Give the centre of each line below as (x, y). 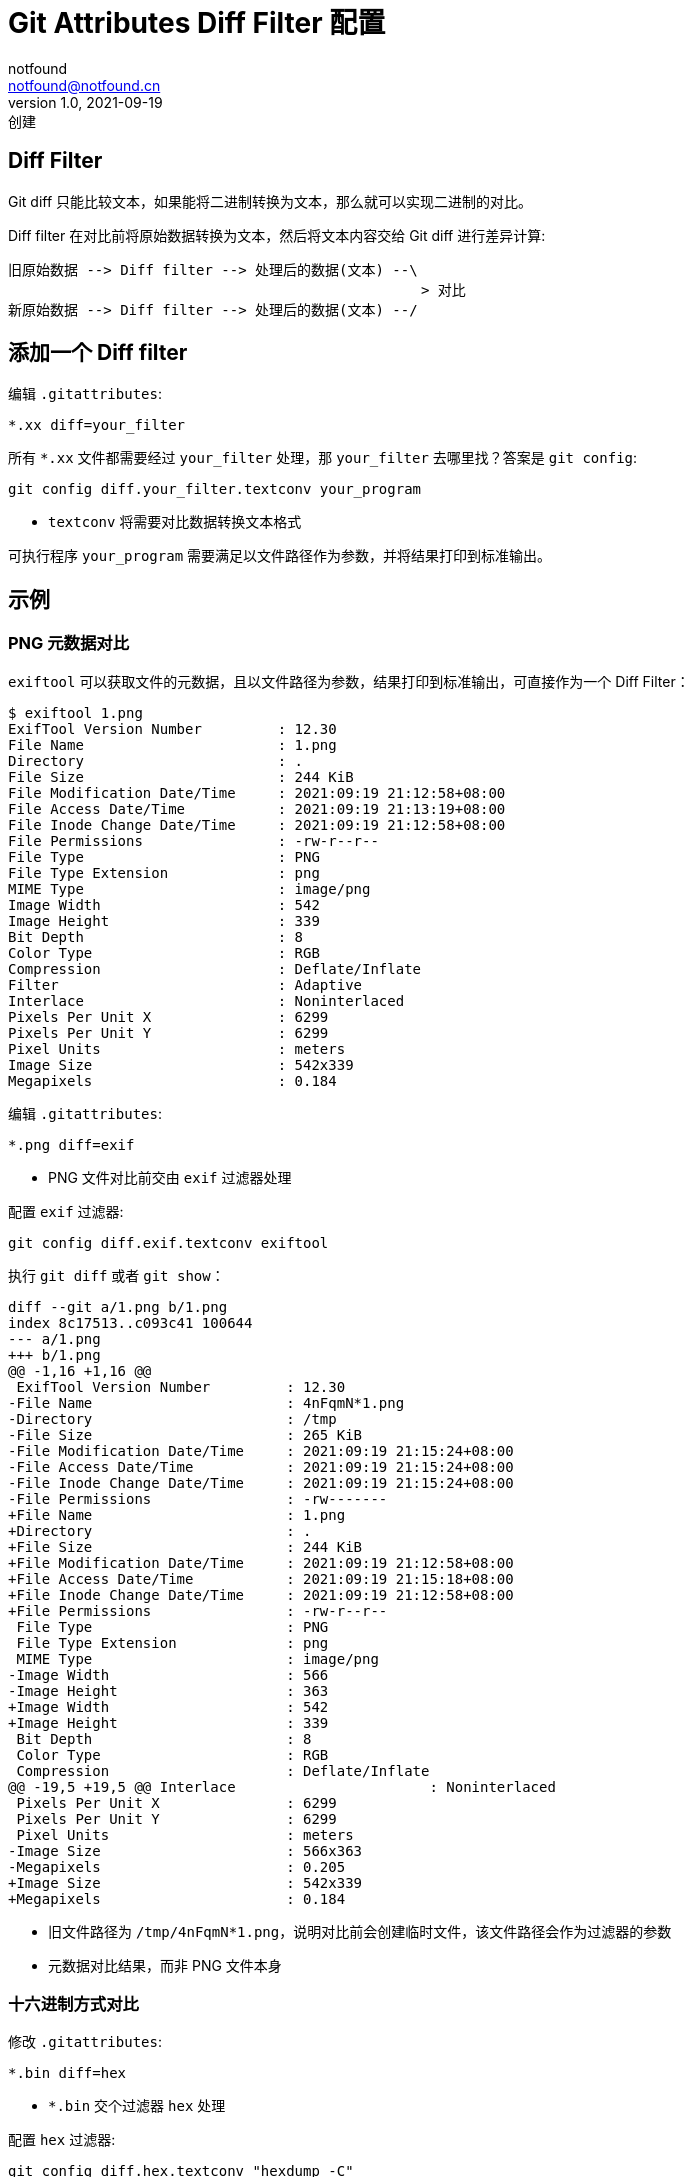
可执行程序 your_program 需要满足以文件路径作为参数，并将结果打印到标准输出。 (280, 556)
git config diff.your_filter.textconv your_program (215, 489)
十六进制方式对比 (73, 2004)
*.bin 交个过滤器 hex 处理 (137, 2106)
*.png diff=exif (71, 1144)
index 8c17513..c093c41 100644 (130, 1322)
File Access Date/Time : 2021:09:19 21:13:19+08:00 (257, 808)
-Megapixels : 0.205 (177, 1866)
